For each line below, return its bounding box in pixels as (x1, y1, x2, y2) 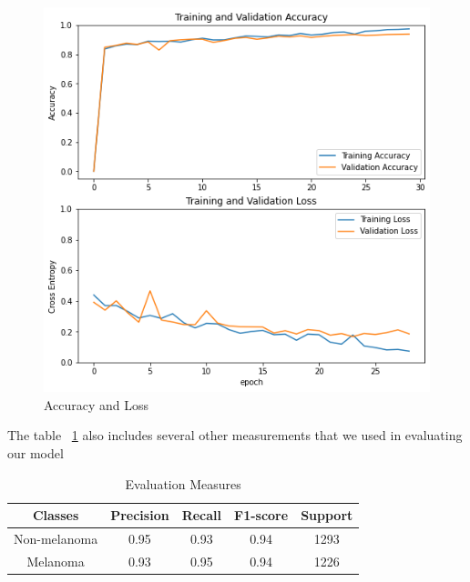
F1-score (234, 506, 289, 525)
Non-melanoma (14, 528, 98, 547)
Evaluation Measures (125, 474, 241, 493)
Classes (32, 506, 79, 525)
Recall (181, 506, 222, 525)
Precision (110, 506, 169, 525)
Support (301, 506, 353, 525)
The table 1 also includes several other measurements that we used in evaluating (7, 426, 463, 445)
